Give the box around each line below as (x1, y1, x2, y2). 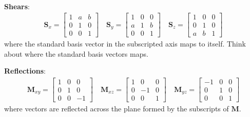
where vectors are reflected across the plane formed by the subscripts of (4, 103, 229, 114)
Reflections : (4, 65, 46, 76)
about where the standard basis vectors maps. (4, 48, 148, 59)
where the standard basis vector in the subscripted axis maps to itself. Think (4, 38, 246, 49)
